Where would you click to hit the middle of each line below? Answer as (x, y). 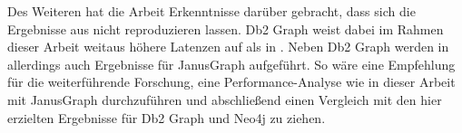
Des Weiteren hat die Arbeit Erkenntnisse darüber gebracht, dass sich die (211, 11)
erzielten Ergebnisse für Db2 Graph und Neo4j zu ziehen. (167, 117)
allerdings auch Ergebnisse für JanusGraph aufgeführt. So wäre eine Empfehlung (231, 64)
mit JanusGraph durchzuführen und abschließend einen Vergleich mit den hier (225, 99)
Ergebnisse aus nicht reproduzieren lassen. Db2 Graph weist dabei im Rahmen (226, 28)
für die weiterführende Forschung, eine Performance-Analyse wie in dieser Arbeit (231, 82)
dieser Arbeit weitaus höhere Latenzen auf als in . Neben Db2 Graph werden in (228, 47)
